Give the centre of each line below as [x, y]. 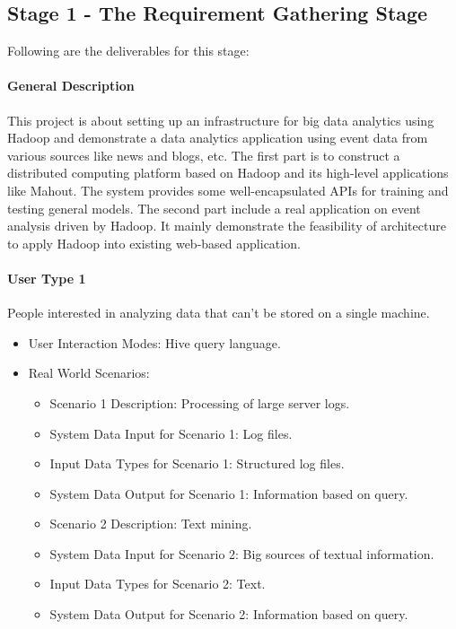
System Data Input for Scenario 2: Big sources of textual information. [242, 553]
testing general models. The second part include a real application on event [214, 208]
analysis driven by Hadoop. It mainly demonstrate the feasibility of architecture [227, 226]
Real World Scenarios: [89, 373]
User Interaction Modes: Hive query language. [154, 342]
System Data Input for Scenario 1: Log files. [171, 433]
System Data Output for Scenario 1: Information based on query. [229, 493]
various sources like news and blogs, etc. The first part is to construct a [204, 155]
